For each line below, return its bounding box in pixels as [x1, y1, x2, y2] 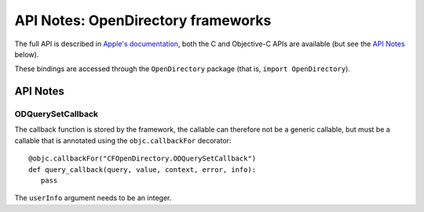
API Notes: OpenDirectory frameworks [14, 12, 272, 29]
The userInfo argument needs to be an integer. [14, 193, 172, 203]
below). [14, 49, 39, 59]
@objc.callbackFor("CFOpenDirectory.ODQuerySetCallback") [28, 154, 257, 163]
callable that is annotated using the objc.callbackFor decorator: [14, 135, 232, 145]
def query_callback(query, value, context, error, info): [28, 165, 257, 174]
